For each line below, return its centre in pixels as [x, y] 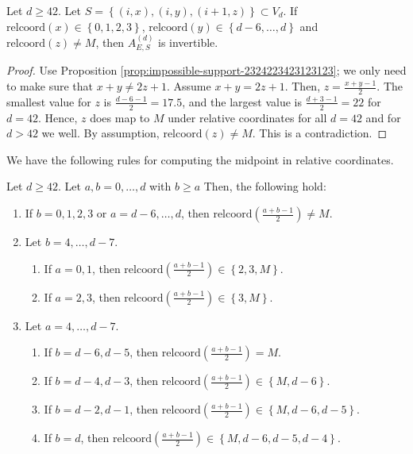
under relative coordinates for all [247, 117]
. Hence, [58, 117]
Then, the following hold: [265, 186]
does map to [120, 117]
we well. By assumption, [100, 133]
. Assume [189, 86]
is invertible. [188, 42]
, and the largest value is [242, 101]
